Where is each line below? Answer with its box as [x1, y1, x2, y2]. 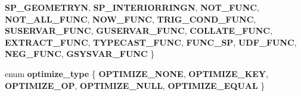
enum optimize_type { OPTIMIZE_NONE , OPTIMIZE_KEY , [5, 67, 268, 79]
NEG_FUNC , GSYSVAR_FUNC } [5, 47, 155, 60]
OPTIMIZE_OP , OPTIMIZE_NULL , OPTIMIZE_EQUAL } [5, 79, 265, 91]
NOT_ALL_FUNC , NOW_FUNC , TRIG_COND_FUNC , [5, 12, 256, 25]
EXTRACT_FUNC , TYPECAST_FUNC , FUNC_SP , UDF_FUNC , [5, 36, 297, 48]
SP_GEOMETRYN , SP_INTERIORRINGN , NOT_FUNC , [5, 1, 259, 13]
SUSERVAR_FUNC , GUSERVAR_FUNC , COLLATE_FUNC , [5, 24, 272, 37]
